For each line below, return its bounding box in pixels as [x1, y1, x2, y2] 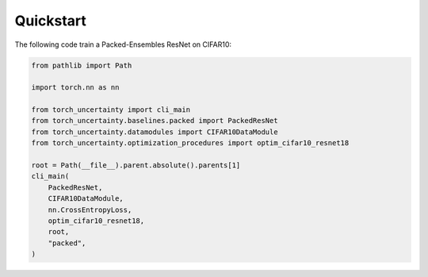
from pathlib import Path [31, 60, 132, 70]
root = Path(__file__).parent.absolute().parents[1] [31, 161, 241, 170]
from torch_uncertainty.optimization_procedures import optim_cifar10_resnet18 [31, 139, 350, 148]
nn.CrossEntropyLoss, [48, 205, 132, 214]
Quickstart [14, 12, 87, 29]
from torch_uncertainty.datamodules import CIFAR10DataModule [31, 127, 278, 137]
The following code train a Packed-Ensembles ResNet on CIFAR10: [14, 40, 232, 49]
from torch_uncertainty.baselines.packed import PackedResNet [31, 116, 278, 125]
